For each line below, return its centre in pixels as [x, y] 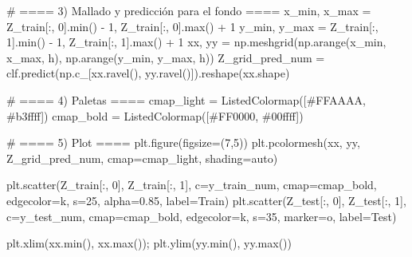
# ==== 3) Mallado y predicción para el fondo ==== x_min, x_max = [189, 10]
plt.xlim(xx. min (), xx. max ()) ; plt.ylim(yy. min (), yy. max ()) [149, 243]
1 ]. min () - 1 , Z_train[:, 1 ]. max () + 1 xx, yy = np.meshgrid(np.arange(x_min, [196, 42]
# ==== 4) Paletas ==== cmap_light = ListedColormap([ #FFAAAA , [186, 99]
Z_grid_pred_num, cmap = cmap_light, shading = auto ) [142, 158]
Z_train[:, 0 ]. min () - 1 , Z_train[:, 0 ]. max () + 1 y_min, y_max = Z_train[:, [192, 26]
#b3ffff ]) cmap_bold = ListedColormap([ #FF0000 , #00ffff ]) [155, 115]
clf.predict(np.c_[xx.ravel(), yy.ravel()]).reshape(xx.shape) [148, 73]
